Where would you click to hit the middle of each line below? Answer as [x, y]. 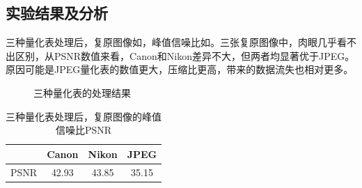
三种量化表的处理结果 [82, 92]
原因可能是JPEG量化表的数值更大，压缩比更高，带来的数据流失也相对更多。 [180, 69]
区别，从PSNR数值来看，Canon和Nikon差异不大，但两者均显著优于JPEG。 [185, 55]
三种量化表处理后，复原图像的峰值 [84, 116]
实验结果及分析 [57, 13]
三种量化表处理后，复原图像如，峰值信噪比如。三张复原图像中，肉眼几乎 [171, 42]
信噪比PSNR [84, 130]
